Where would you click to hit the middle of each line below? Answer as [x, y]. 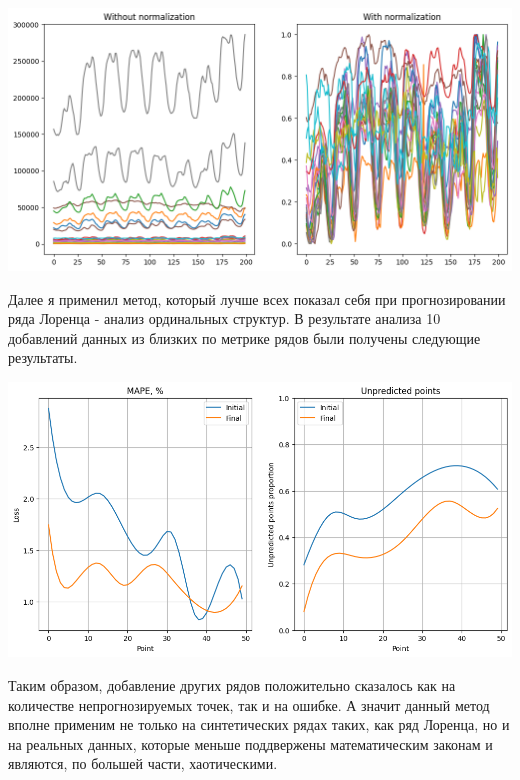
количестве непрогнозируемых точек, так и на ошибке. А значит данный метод [249, 704]
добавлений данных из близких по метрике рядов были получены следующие [244, 337]
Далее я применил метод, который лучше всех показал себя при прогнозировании [257, 298]
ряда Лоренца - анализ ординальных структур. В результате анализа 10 [224, 318]
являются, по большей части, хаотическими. [143, 763]
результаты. [43, 357]
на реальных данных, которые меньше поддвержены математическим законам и [250, 743]
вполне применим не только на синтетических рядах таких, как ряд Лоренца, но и [259, 724]
